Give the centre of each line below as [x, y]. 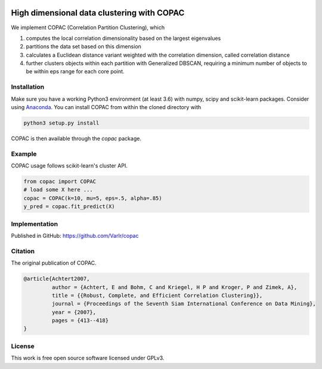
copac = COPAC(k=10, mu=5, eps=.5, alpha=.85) [93, 198]
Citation [23, 251]
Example [24, 154]
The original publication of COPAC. [54, 263]
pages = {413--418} [80, 321]
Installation [28, 87]
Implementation [35, 224]
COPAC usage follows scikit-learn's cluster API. [69, 166]
